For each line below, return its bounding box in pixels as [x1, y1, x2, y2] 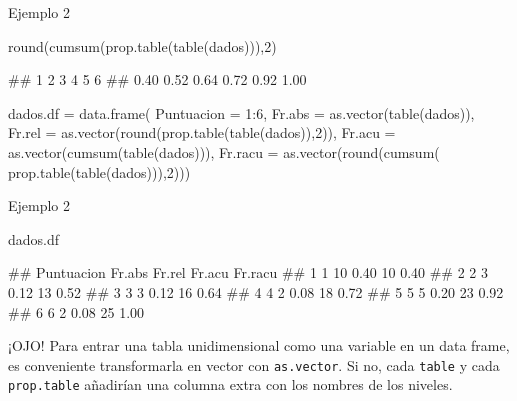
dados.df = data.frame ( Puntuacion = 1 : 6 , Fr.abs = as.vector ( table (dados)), [8, 102, 475, 123]
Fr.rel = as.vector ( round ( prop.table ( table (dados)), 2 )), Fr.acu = [8, 122, 396, 143]
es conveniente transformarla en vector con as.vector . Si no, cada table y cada [8, 354, 500, 375]
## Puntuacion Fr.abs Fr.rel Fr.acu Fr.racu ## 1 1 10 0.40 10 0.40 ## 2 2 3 [8, 262, 489, 283]
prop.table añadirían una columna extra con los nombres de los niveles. [8, 374, 453, 395]
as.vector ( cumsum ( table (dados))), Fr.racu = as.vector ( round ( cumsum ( [8, 141, 440, 162]
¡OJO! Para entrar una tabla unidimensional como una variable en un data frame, [8, 335, 510, 356]
